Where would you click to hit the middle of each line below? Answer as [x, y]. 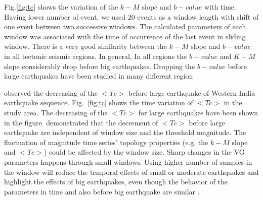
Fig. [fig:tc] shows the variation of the [61, 7]
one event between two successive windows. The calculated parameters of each [125, 26]
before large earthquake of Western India [192, 92]
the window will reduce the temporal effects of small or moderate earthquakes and [131, 172]
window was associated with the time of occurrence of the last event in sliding [125, 36]
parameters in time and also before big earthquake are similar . [102, 191]
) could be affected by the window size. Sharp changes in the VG [144, 152]
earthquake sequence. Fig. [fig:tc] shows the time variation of [99, 103]
